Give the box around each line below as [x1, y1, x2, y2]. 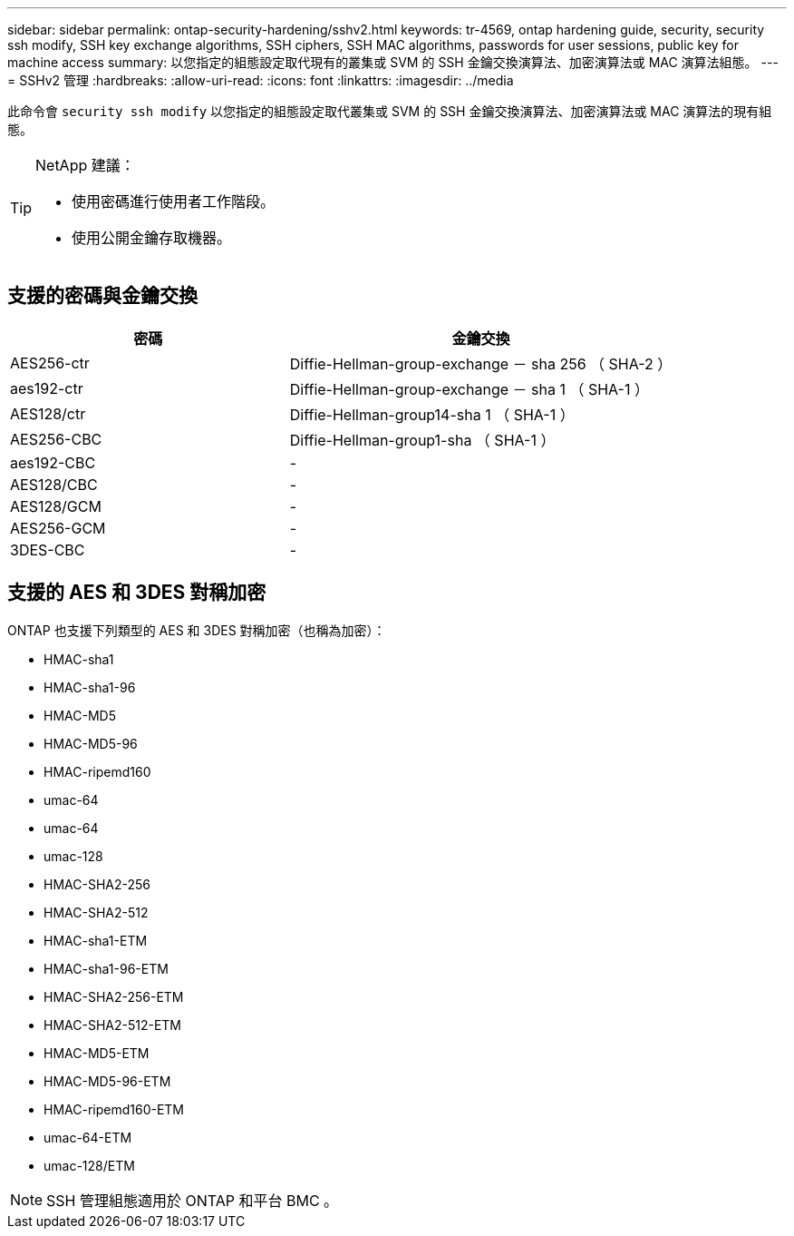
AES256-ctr [10, 353, 90, 372]
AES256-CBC [10, 429, 102, 448]
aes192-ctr [10, 378, 83, 397]
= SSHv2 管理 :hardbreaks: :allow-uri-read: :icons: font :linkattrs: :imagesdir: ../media [7, 73, 514, 88]
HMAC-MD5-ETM [44, 1045, 150, 1061]
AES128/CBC [10, 475, 98, 494]
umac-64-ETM [44, 1129, 132, 1145]
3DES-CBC [10, 540, 85, 559]
